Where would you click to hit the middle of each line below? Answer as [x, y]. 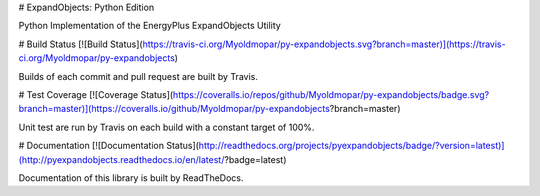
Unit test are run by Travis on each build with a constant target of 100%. [166, 127]
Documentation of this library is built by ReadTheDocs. [131, 177]
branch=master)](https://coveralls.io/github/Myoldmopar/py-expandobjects [174, 109]
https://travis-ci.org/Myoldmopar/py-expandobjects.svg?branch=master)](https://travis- [324, 44]
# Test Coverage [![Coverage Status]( [96, 94]
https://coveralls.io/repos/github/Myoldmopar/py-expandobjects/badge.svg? [331, 94]
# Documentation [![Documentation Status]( [109, 146]
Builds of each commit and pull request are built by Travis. [138, 76]
